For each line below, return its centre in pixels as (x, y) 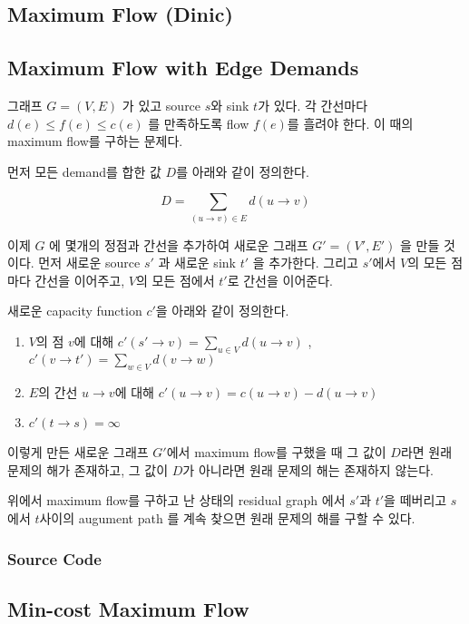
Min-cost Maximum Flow (128, 608)
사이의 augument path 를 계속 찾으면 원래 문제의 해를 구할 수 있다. (227, 518)
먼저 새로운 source (89, 263)
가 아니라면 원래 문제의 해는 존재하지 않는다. (308, 469)
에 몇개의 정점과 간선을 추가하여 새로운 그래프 (179, 244)
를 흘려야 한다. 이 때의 (350, 123)
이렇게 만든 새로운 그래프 (78, 452)
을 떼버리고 (415, 500)
